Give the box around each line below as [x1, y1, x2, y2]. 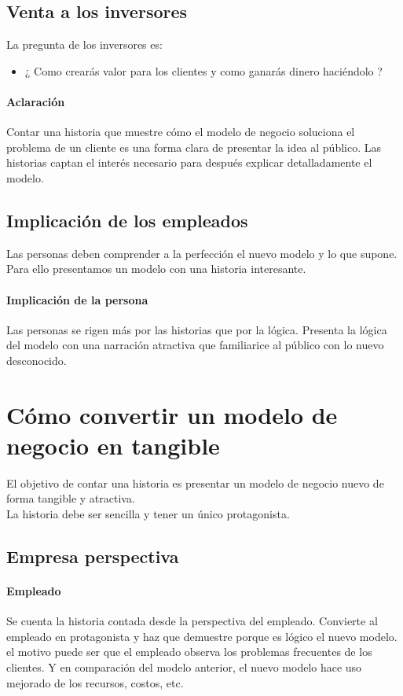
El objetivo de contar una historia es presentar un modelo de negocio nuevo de [6, 474, 384, 491]
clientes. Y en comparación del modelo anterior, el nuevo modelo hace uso [6, 658, 362, 675]
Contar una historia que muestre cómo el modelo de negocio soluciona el [6, 123, 355, 140]
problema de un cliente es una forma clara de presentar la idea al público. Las [6, 138, 381, 155]
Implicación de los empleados [6, 208, 248, 232]
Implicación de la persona [6, 291, 148, 307]
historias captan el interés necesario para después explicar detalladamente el [6, 154, 372, 171]
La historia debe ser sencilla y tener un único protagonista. [6, 506, 290, 522]
